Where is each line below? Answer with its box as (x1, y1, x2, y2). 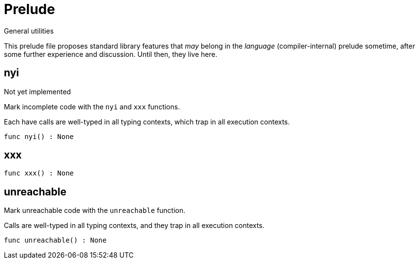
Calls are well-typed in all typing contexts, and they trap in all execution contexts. (4, 221, 265, 230)
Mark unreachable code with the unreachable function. (4, 206, 186, 215)
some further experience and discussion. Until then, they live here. (4, 50, 217, 58)
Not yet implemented (4, 87, 71, 96)
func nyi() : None (4, 132, 74, 140)
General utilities (4, 26, 54, 35)
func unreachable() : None (4, 236, 107, 245)
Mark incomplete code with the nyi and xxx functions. (4, 102, 180, 111)
